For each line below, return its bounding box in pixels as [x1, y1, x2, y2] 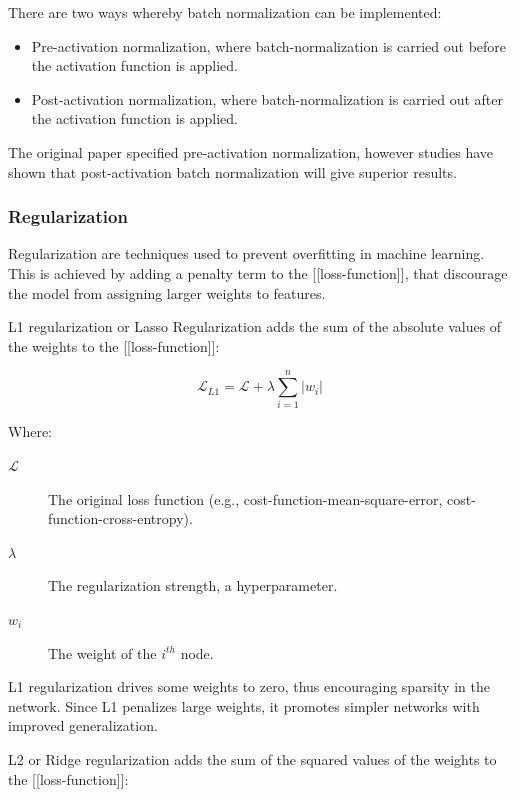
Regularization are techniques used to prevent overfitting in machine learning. [8, 243, 485, 264]
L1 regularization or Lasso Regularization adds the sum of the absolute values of [8, 316, 502, 337]
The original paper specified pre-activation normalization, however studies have [8, 141, 493, 162]
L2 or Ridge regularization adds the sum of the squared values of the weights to [8, 749, 497, 769]
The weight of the [48, 642, 157, 663]
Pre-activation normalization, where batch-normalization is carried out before [31, 35, 507, 56]
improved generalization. [8, 715, 158, 736]
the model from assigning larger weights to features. [8, 282, 326, 303]
